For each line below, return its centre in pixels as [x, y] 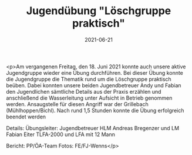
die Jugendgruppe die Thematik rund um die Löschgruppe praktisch [89, 79]
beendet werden [26, 117]
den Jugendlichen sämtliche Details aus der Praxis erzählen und [84, 91]
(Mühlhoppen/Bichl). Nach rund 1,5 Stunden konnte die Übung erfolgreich [95, 110]
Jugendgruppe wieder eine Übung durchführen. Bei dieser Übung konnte [95, 72]
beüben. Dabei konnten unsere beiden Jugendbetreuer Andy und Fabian [94, 85]
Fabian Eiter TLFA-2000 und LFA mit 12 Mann [61, 134]
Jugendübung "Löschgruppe [99, 11]
